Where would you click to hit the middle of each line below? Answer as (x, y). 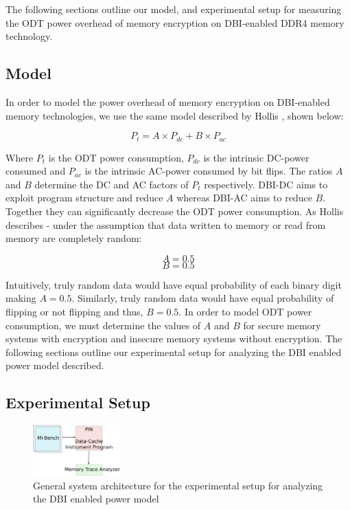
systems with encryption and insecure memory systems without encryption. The (174, 339)
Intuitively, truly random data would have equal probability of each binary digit (174, 284)
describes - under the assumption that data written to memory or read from (166, 224)
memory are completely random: (74, 238)
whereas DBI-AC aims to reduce (244, 198)
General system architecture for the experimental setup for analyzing (178, 485)
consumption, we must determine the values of (103, 325)
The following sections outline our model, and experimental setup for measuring (174, 9)
